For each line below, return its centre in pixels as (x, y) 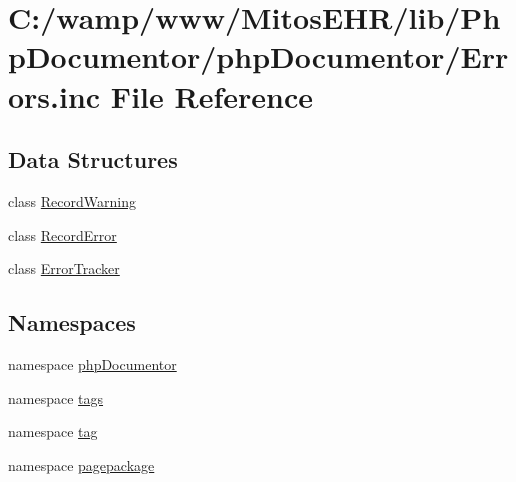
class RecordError (62, 234)
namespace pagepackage (81, 464)
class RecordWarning (72, 200)
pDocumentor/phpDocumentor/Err (258, 56)
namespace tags (56, 397)
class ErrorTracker (64, 268)
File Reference (211, 95)
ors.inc (54, 95)
